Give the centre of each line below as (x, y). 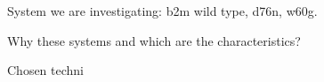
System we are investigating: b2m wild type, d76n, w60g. (162, 11)
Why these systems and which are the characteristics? (154, 40)
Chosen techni (46, 70)
